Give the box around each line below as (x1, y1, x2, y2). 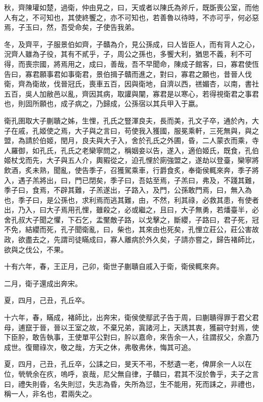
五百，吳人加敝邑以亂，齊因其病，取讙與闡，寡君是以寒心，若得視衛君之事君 (4, 88, 259, 99)
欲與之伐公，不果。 (4, 244, 68, 254)
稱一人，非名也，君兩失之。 (4, 388, 96, 399)
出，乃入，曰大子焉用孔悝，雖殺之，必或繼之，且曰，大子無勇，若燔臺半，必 (4, 204, 259, 215)
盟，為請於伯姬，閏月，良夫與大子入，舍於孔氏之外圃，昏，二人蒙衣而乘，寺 (4, 135, 259, 146)
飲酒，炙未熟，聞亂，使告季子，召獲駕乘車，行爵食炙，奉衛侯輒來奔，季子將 (4, 164, 259, 175)
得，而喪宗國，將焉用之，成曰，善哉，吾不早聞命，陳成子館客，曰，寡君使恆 (4, 58, 259, 69)
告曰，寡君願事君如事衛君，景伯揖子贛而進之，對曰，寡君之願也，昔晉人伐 (4, 68, 252, 79)
